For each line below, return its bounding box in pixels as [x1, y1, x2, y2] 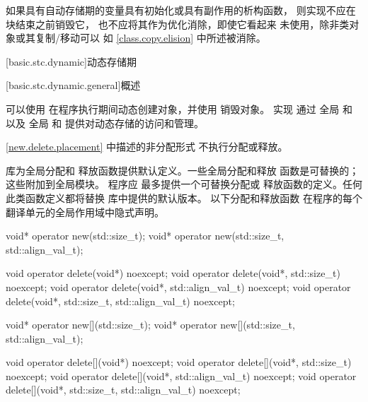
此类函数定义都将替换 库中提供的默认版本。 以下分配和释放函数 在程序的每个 [6, 190, 362, 205]
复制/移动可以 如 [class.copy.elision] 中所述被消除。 [35, 30, 266, 45]
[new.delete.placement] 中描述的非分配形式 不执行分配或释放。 [6, 139, 288, 154]
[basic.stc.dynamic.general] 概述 [6, 78, 141, 93]
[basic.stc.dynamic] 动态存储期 [6, 54, 137, 69]
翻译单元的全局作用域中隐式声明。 [6, 204, 164, 219]
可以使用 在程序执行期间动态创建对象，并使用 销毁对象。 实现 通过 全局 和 [6, 101, 352, 116]
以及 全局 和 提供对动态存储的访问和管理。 [6, 115, 204, 130]
